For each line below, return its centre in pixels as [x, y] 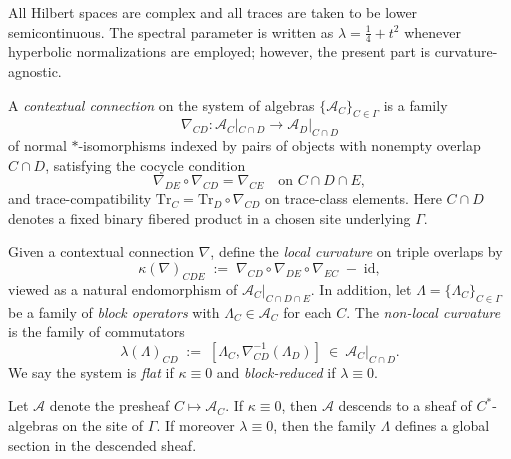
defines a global [442, 424]
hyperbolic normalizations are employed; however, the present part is [219, 51]
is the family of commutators [96, 331]
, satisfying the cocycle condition [145, 164]
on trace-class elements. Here [353, 198]
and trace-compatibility [80, 198]
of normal [37, 145]
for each [307, 311]
